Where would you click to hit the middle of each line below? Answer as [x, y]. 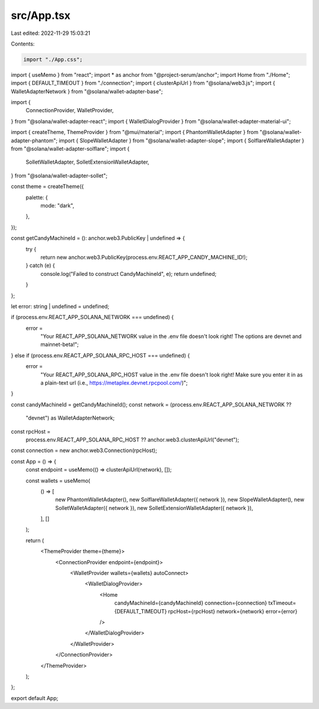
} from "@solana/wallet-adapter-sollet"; [59, 175]
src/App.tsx [41, 15]
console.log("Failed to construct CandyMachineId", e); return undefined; [128, 274]
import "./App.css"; [53, 59]
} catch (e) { [40, 265]
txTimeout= [282, 603]
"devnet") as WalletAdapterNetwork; [70, 418]
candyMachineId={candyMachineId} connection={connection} [191, 603]
